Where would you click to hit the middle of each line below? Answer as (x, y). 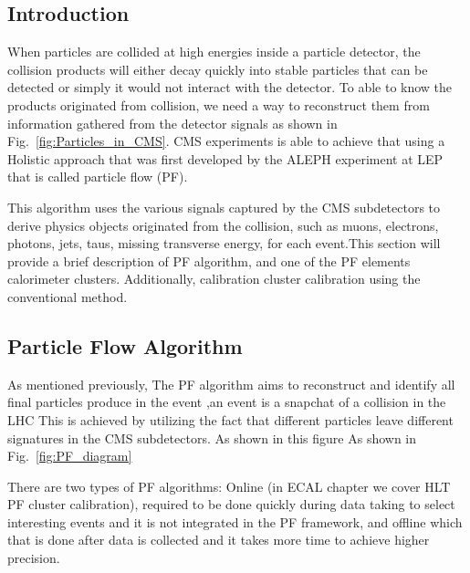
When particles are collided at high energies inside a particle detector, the (214, 52)
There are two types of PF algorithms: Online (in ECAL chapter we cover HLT (229, 486)
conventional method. (68, 296)
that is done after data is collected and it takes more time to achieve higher (219, 540)
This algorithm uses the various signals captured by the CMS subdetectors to (224, 207)
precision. (34, 558)
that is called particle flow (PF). (98, 177)
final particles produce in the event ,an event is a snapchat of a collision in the (227, 402)
